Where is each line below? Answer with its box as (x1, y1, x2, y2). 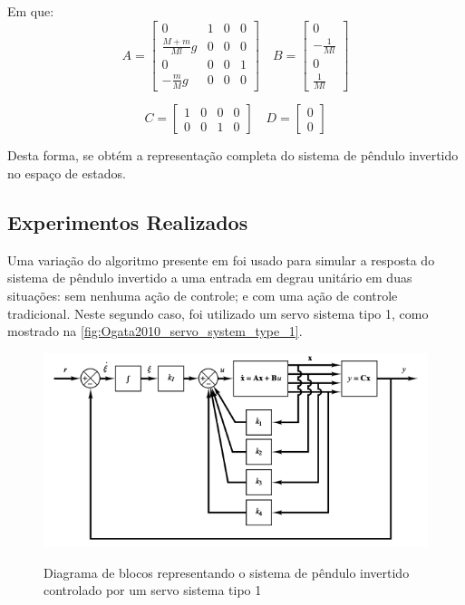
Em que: (7, 2, 54, 20)
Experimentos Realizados (7, 207, 248, 235)
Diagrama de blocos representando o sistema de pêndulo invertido (44, 562, 410, 581)
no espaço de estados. (7, 164, 126, 182)
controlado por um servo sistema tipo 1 (44, 581, 262, 600)
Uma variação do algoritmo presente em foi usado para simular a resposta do (7, 250, 435, 269)
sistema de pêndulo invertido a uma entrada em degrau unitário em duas (7, 268, 412, 287)
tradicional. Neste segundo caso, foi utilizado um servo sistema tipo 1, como (7, 303, 429, 322)
